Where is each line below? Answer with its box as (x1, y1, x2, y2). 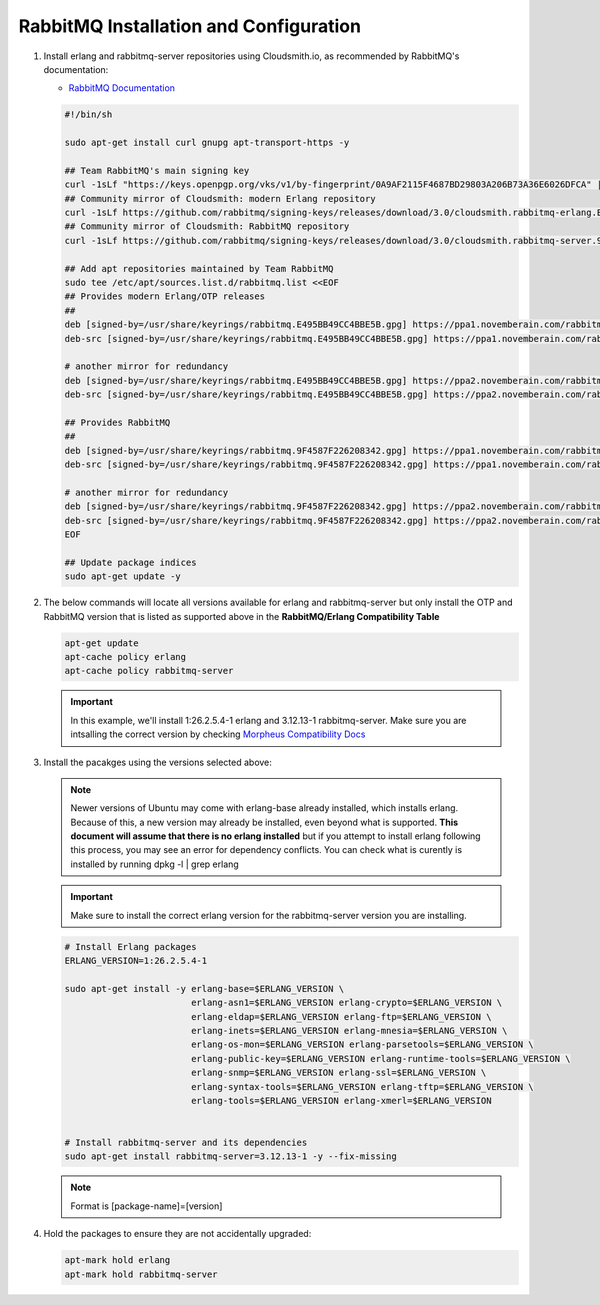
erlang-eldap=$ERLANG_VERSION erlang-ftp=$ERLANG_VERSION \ (190, 1011, 492, 1022)
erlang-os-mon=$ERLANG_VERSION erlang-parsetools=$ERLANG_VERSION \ (190, 1039, 534, 1050)
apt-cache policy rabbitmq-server (64, 665, 234, 677)
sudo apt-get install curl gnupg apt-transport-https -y (64, 137, 350, 149)
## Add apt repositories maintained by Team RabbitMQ (64, 263, 334, 274)
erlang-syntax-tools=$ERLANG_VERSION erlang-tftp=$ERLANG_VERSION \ (190, 1081, 534, 1092)
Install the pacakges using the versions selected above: (43, 756, 272, 768)
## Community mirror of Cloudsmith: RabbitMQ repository (64, 221, 350, 232)
